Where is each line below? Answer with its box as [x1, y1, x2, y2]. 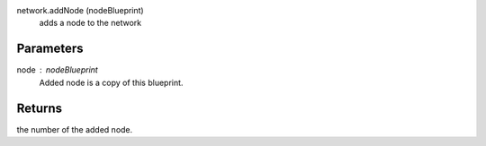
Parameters [16, 41, 84, 56]
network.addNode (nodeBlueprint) [16, 5, 144, 15]
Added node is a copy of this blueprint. [39, 77, 184, 88]
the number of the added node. [16, 124, 133, 134]
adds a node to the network [39, 18, 142, 29]
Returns [16, 100, 63, 116]
